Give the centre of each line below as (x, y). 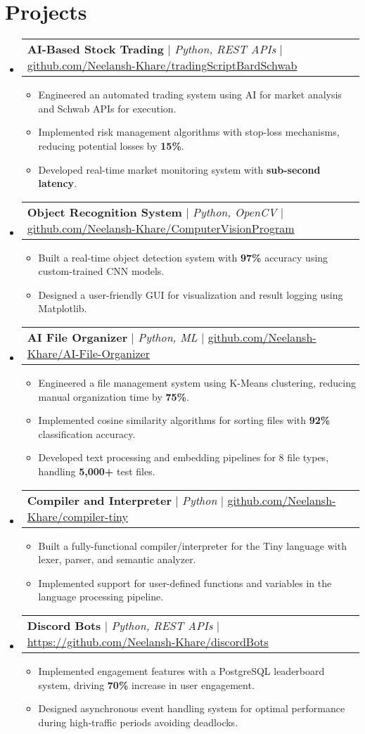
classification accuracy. (87, 433)
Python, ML (168, 337)
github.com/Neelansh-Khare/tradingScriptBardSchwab (162, 65)
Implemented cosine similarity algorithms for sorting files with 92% (184, 420)
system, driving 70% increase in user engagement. (146, 684)
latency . (58, 183)
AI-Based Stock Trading (96, 49)
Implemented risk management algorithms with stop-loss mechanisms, (189, 132)
